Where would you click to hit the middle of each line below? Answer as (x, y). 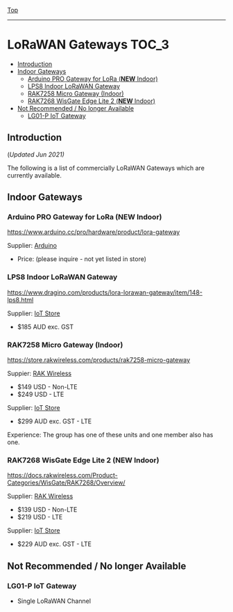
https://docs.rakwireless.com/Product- (62, 476)
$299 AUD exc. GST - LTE (54, 421)
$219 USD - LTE (40, 517)
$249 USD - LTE (41, 394)
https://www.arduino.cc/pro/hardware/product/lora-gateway (94, 232)
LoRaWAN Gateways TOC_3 (88, 45)
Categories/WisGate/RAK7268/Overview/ (67, 482)
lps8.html (20, 299)
